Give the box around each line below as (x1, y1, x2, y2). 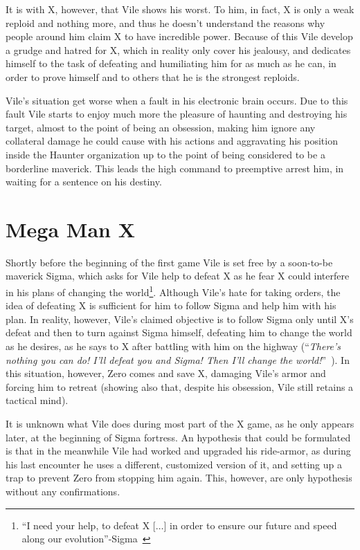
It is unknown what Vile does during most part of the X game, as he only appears (6, 416, 354, 431)
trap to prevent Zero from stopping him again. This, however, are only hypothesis (6, 470, 352, 485)
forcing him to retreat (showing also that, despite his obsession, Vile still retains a (6, 379, 354, 394)
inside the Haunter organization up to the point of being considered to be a (6, 147, 325, 161)
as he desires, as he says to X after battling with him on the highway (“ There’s (6, 339, 341, 354)
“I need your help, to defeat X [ (21, 517, 156, 532)
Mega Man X (6, 214, 135, 243)
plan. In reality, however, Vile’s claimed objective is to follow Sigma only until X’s (6, 311, 354, 326)
